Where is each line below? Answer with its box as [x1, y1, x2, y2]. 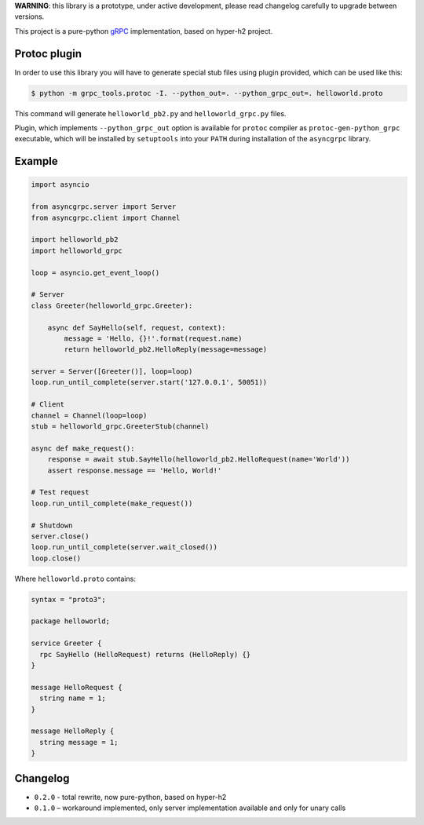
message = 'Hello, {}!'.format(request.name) [64, 334, 243, 343]
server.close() [31, 531, 90, 541]
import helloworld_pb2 [31, 235, 119, 244]
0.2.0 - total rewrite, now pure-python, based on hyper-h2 [34, 792, 227, 801]
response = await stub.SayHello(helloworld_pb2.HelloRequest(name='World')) [47, 455, 350, 464]
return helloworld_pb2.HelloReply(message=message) [64, 345, 268, 354]
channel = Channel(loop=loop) [31, 411, 148, 420]
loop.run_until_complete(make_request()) [31, 498, 193, 508]
